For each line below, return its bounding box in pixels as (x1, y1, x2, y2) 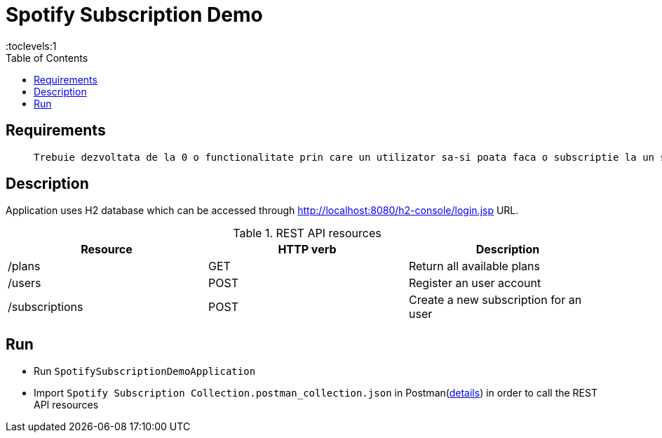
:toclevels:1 (6, 39, 57, 52)
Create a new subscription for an (408, 293, 582, 307)
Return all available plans (408, 259, 540, 274)
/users (8, 276, 41, 291)
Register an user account (408, 276, 541, 291)
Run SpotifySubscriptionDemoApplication (34, 365, 256, 378)
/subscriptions (8, 300, 83, 314)
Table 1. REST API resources (233, 226, 381, 241)
